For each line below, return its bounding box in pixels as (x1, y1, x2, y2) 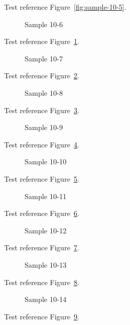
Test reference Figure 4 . (4, 139, 79, 149)
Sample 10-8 (25, 87, 63, 98)
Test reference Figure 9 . (4, 311, 79, 321)
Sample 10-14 (25, 294, 67, 305)
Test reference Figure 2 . (4, 70, 79, 81)
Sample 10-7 (25, 53, 63, 63)
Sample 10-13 (25, 259, 67, 270)
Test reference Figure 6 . (4, 208, 79, 219)
